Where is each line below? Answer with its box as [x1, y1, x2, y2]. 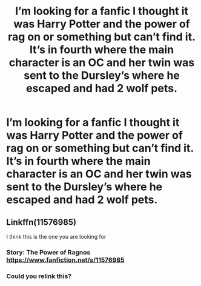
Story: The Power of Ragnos [6, 248, 91, 256]
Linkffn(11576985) [6, 217, 77, 227]
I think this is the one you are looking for [6, 233, 107, 240]
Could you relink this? [6, 271, 71, 280]
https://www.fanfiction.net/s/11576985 [6, 256, 125, 264]
